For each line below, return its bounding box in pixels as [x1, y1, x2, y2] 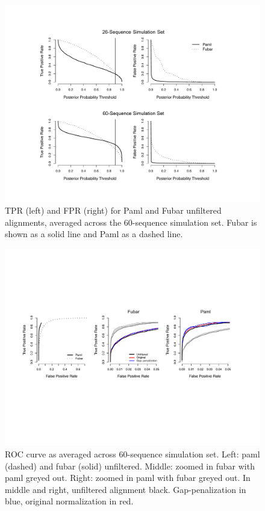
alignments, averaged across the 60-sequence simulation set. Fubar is [5, 215, 257, 228]
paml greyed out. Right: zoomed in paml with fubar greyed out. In [5, 471, 251, 484]
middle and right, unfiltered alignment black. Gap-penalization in [5, 483, 246, 495]
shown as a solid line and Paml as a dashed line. [5, 228, 183, 240]
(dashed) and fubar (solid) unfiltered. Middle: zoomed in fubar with [5, 459, 255, 472]
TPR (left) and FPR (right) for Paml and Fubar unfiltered [5, 204, 222, 217]
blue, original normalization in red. [5, 495, 134, 507]
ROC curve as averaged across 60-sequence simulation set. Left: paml [5, 448, 260, 460]
